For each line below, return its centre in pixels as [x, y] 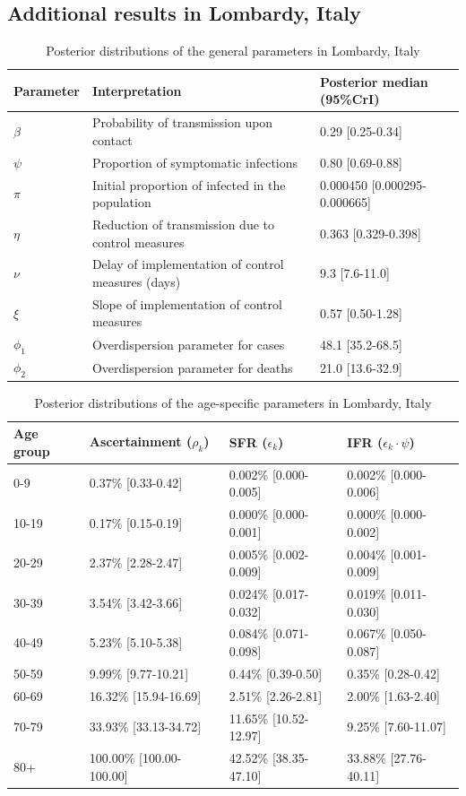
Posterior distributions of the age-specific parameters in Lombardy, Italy [233, 402]
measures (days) [136, 281]
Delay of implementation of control [188, 264]
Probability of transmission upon [182, 122]
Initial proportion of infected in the [189, 184]
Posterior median [374, 81]
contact [112, 139]
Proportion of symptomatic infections [195, 162]
